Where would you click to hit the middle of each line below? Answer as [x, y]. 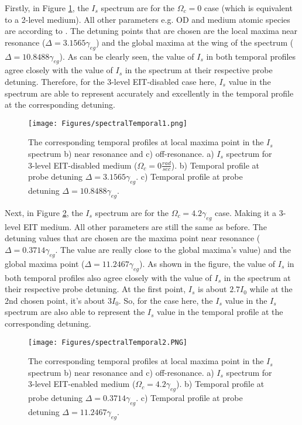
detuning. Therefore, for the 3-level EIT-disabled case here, [111, 81]
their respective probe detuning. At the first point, [95, 289]
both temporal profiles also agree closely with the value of [108, 277]
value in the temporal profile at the [220, 312]
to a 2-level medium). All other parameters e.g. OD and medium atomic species [147, 19]
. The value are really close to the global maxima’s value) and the [173, 249]
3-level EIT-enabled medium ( [82, 384]
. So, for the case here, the [166, 300]
